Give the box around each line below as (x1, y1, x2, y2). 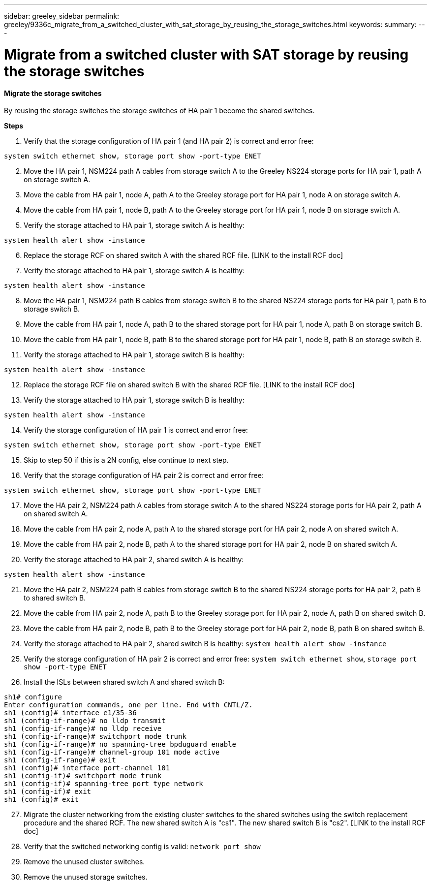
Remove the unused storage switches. (24, 873, 148, 882)
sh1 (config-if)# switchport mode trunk (4, 772, 162, 780)
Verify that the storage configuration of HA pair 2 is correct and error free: (24, 471, 264, 480)
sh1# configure (4, 693, 62, 701)
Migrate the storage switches (4, 89, 102, 97)
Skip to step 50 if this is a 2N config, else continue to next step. (24, 456, 229, 465)
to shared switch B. (24, 594, 86, 602)
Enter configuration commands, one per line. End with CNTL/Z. (4, 701, 253, 709)
